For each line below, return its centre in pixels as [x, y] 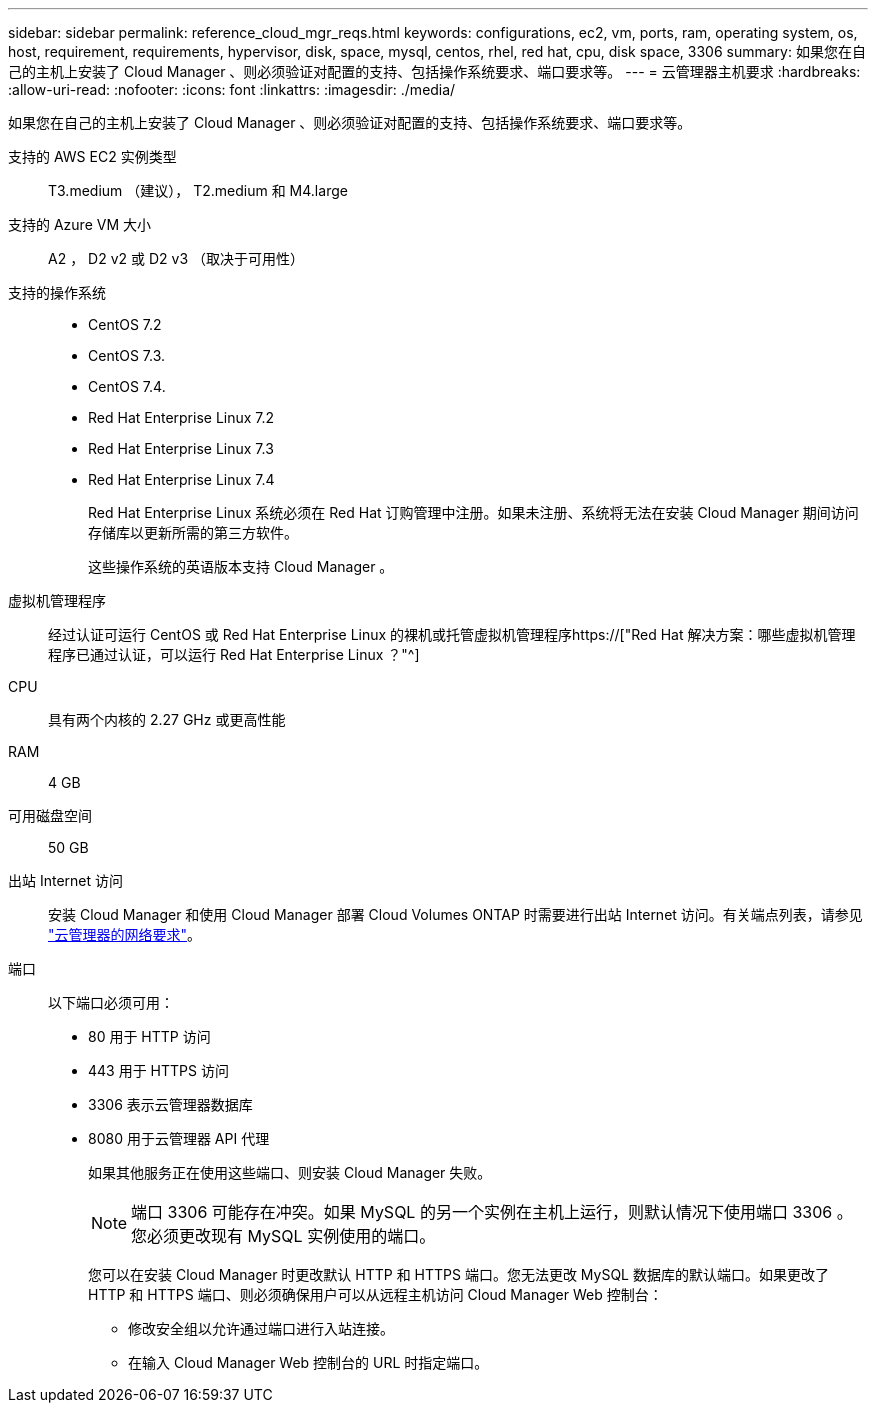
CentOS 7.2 [125, 324]
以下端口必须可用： [111, 1002]
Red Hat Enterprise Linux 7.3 [181, 448]
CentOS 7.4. [127, 386]
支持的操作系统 [57, 292]
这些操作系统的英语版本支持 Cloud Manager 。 [241, 566]
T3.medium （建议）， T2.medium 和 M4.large [198, 190]
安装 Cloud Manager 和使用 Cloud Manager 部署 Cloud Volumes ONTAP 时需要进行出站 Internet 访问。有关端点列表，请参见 [455, 914]
